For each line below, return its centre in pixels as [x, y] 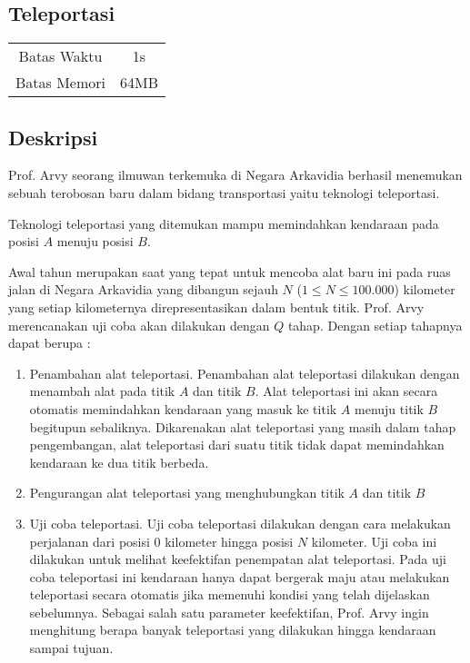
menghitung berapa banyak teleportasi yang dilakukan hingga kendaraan [233, 630]
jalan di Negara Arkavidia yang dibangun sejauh [143, 289]
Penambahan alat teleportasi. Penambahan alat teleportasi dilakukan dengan [245, 373]
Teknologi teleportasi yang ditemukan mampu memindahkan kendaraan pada [224, 223]
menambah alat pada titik [102, 391]
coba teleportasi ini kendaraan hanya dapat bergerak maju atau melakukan [240, 576]
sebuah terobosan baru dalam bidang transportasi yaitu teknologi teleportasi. [224, 193]
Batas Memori [61, 83]
